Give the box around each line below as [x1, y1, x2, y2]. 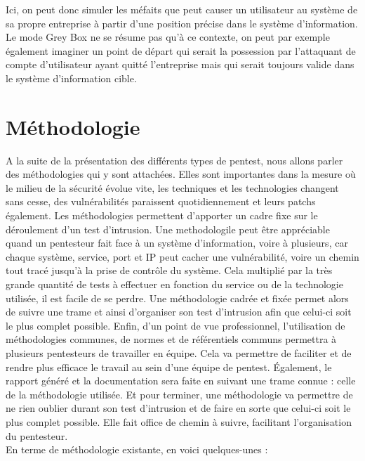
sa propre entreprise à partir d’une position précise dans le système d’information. [6, 15, 358, 30]
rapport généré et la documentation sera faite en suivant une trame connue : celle [6, 373, 356, 388]
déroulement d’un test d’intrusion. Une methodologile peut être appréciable [6, 221, 330, 236]
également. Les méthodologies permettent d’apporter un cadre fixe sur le [6, 208, 318, 223]
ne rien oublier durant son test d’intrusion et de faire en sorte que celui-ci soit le [6, 401, 351, 415]
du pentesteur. [6, 428, 68, 443]
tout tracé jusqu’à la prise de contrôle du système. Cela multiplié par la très [6, 263, 333, 278]
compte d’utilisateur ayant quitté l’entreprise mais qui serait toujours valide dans [6, 57, 354, 72]
